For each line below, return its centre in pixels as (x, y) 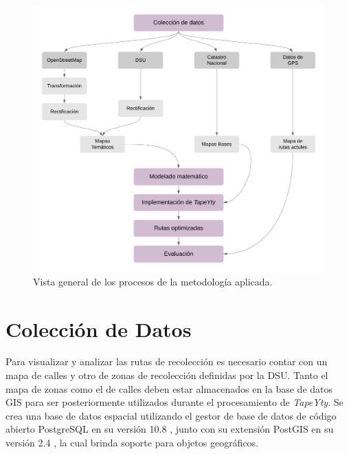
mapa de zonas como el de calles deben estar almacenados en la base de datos (169, 388)
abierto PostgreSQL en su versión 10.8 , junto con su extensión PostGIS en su (170, 429)
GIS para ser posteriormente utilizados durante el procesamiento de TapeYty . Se (174, 402)
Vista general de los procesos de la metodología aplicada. (153, 281)
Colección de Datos (99, 328)
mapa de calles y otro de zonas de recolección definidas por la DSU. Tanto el (167, 375)
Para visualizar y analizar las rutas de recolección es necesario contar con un (167, 361)
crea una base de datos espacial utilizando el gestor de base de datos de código (171, 415)
